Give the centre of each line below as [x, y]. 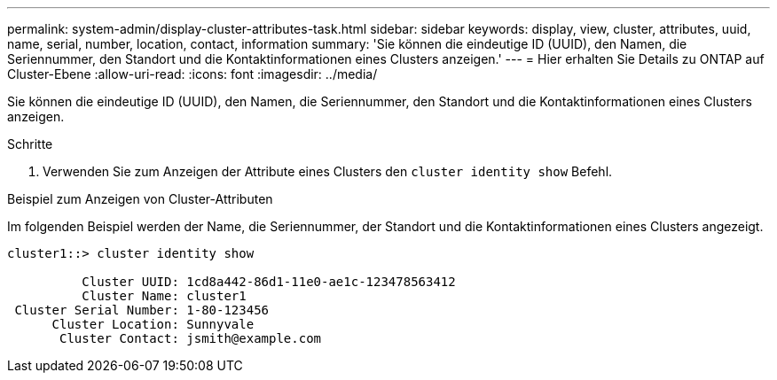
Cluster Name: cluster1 [164, 296]
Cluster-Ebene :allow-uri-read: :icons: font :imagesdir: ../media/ [192, 74]
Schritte [30, 144]
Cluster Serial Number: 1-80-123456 [142, 310]
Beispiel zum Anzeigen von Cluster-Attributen [140, 199]
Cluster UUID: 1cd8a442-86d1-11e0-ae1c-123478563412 [269, 282]
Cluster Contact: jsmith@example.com [191, 338]
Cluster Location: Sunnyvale [153, 324]
